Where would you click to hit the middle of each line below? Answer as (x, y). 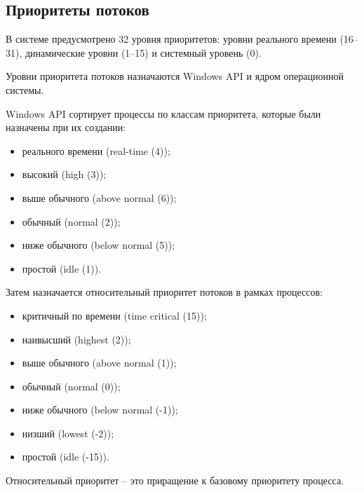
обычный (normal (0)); (71, 386)
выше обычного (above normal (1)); (99, 363)
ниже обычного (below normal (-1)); (100, 410)
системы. (25, 89)
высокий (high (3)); (64, 174)
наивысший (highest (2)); (76, 339)
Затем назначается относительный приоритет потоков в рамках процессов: (164, 292)
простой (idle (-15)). (66, 457)
